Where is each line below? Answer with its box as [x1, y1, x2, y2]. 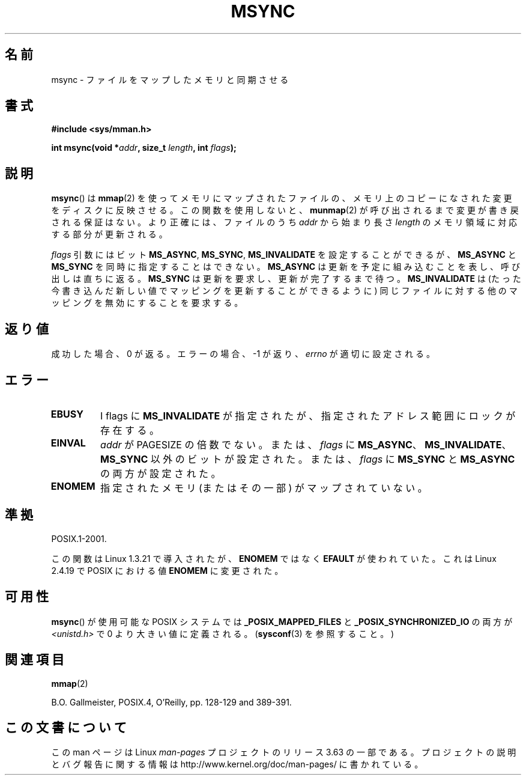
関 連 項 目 [5, 652, 64, 668]
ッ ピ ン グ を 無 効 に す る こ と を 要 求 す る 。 [51, 297, 243, 308]
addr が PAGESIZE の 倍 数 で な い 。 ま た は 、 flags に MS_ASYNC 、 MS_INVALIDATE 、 [100, 438, 512, 451]
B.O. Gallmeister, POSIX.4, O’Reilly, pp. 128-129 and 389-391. [51, 696, 292, 707]
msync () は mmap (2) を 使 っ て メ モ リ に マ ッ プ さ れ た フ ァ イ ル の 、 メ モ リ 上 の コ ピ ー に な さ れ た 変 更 [51, 193, 512, 204]
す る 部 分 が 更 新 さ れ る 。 [51, 229, 168, 240]
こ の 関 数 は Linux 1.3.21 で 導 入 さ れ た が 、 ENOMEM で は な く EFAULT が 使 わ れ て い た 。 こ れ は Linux [51, 553, 497, 564]
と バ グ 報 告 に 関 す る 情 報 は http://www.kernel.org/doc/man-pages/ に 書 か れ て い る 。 [51, 759, 423, 770]
